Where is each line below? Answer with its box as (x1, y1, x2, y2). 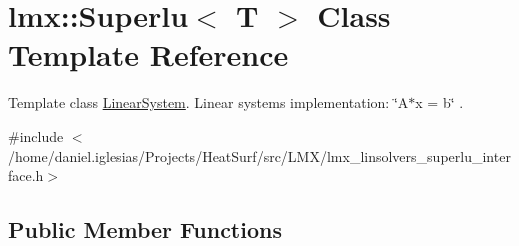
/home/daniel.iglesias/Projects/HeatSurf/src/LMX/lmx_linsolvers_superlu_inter (8, 145, 511, 166)
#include (8, 125, 64, 146)
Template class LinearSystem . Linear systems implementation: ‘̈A (8, 92, 409, 113)
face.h (8, 165, 44, 186)
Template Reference (8, 34, 289, 75)
